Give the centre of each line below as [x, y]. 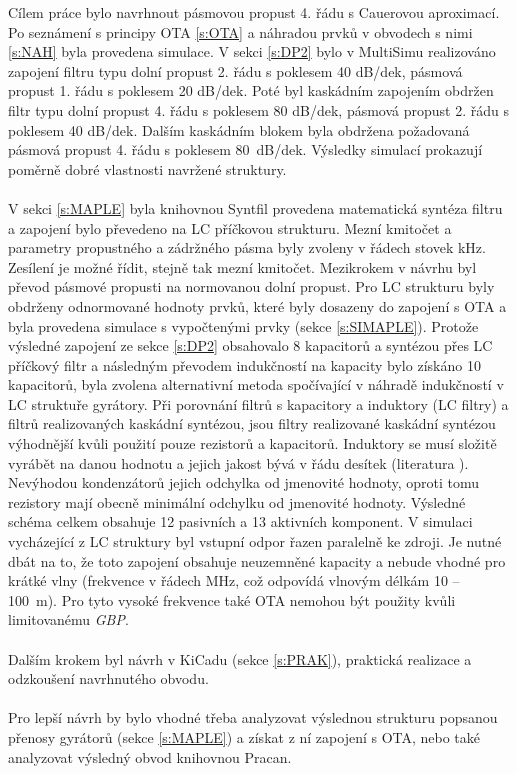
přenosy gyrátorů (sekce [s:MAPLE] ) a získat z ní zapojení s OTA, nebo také [244, 736]
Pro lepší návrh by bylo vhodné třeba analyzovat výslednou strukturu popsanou [253, 717]
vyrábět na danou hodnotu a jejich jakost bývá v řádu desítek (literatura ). [238, 462]
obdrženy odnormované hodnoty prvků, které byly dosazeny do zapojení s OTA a [257, 305]
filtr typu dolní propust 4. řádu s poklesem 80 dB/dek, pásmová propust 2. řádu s [259, 109]
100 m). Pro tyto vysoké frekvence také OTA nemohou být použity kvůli [232, 599]
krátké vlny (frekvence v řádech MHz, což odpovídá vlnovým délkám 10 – [234, 580]
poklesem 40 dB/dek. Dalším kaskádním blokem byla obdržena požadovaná [239, 129]
